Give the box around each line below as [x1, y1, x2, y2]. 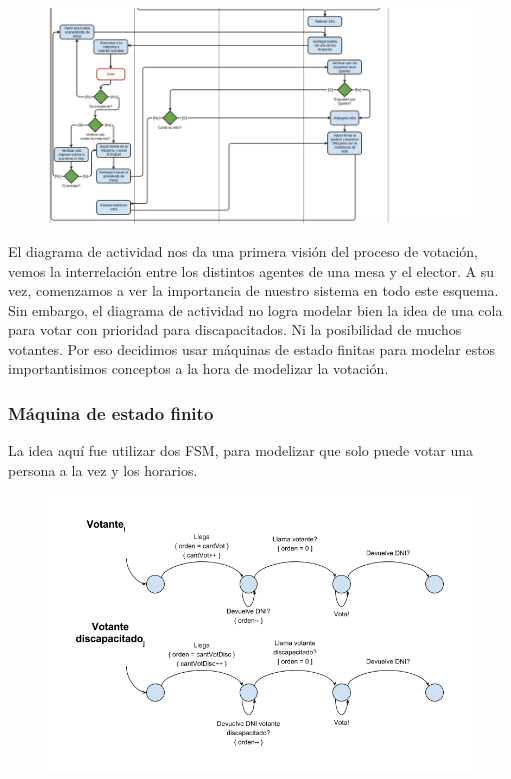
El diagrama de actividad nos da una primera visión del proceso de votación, [8, 240, 478, 261]
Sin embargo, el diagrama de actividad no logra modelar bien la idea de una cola [8, 299, 503, 320]
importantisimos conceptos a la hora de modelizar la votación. [8, 358, 389, 379]
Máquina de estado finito [8, 400, 214, 425]
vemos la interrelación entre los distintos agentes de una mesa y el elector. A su [8, 260, 494, 281]
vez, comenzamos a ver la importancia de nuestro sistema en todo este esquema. [8, 280, 499, 301]
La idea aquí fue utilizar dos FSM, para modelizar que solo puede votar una [8, 440, 474, 461]
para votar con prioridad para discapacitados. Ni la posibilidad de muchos [8, 319, 462, 340]
